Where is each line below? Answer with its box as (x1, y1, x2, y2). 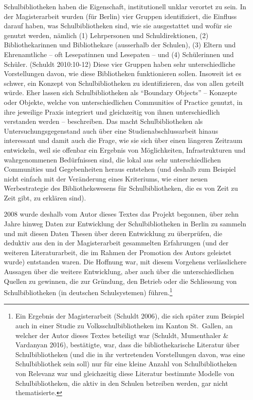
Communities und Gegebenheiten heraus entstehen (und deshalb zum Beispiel (4, 164, 236, 174)
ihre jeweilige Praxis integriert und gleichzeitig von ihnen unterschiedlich (4, 106, 220, 117)
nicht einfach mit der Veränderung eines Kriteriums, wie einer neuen (4, 173, 208, 183)
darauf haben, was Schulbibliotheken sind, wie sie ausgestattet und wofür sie (4, 20, 232, 31)
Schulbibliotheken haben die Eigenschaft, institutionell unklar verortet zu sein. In (4, 1, 247, 11)
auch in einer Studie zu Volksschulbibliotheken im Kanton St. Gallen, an (15, 320, 233, 331)
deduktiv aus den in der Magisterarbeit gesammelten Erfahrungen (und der (4, 238, 229, 248)
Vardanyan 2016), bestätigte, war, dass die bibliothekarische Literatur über (15, 340, 240, 350)
